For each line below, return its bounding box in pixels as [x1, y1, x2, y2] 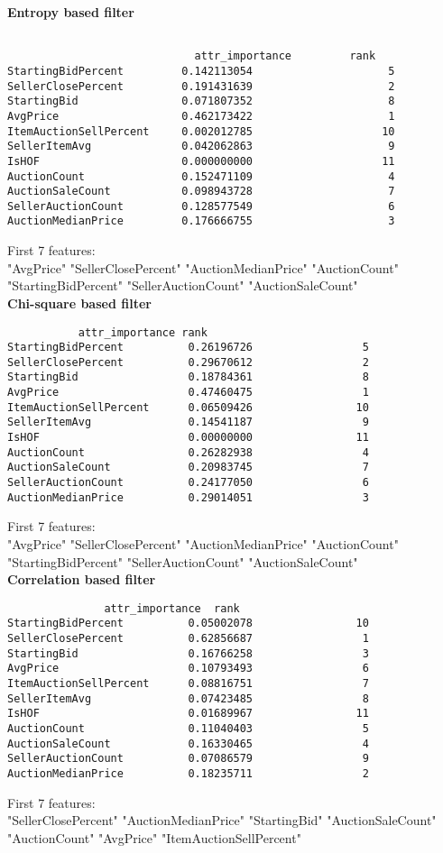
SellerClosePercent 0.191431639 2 [7, 79, 395, 93]
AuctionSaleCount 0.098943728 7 [7, 185, 395, 198]
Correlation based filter [7, 570, 156, 589]
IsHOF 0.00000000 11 [7, 431, 369, 445]
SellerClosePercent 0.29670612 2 [7, 355, 369, 369]
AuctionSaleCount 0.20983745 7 [7, 461, 369, 474]
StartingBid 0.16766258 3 [7, 647, 369, 660]
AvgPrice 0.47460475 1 [7, 386, 369, 399]
